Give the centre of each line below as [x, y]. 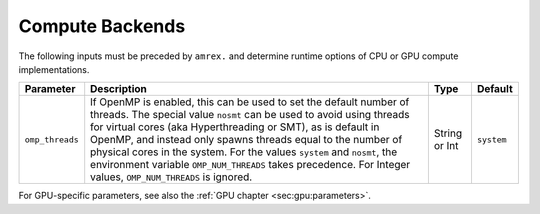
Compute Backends [102, 26]
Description [118, 89]
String [448, 133]
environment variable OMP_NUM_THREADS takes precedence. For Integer [250, 165]
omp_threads [51, 139]
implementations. [54, 69]
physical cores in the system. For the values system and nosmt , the [244, 152]
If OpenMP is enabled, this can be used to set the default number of [250, 102]
